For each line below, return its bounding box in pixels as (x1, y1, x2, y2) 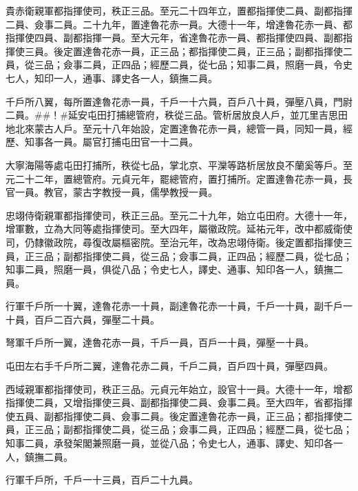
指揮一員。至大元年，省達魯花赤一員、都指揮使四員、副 (82, 30, 333, 45)
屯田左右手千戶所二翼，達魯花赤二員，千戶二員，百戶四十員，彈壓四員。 (6, 359, 333, 373)
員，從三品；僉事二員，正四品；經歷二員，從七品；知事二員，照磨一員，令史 (6, 57, 352, 72)
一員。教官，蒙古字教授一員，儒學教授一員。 (14, 185, 218, 199)
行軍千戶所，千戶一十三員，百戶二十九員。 (6, 472, 198, 487)
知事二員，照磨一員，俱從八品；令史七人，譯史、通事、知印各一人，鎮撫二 (6, 262, 343, 277)
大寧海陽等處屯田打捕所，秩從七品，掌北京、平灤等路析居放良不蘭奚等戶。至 (6, 157, 352, 172)
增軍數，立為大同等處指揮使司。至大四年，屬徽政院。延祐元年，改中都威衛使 (6, 221, 352, 236)
